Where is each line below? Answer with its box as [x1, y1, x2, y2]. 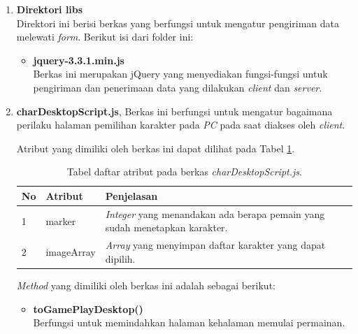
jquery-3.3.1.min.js [33, 52, 124, 67]
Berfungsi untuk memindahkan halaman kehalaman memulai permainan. [33, 315, 345, 330]
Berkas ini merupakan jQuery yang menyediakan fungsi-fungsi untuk [33, 66, 328, 81]
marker [45, 213, 76, 228]
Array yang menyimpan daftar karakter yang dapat [105, 238, 326, 252]
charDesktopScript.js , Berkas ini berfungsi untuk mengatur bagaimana [16, 103, 333, 118]
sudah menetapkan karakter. [105, 220, 228, 235]
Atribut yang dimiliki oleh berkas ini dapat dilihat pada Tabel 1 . [16, 140, 295, 155]
